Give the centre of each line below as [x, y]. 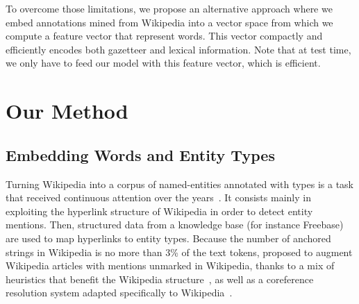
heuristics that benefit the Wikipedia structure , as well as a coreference [160, 279]
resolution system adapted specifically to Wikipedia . [119, 293]
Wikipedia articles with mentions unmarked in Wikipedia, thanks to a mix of [170, 265]
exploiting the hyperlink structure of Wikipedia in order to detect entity [159, 211]
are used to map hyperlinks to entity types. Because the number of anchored [168, 238]
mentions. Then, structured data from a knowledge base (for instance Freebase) [175, 225]
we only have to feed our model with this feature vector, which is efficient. [163, 63]
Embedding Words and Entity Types [140, 154]
